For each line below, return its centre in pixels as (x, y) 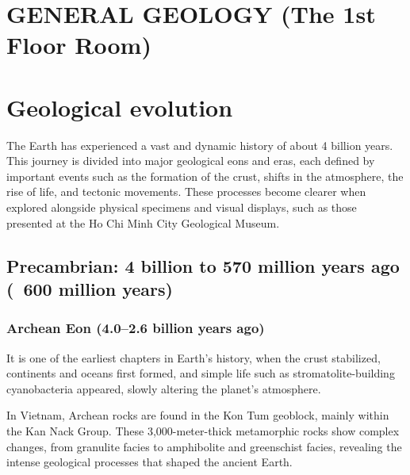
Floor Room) (79, 45)
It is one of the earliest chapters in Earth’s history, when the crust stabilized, (194, 357)
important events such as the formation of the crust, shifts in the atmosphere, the (205, 176)
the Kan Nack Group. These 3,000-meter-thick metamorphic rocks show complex (203, 431)
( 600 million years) (90, 289)
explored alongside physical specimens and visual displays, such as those (182, 207)
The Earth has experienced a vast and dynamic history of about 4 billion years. (200, 145)
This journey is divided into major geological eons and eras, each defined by (191, 161)
